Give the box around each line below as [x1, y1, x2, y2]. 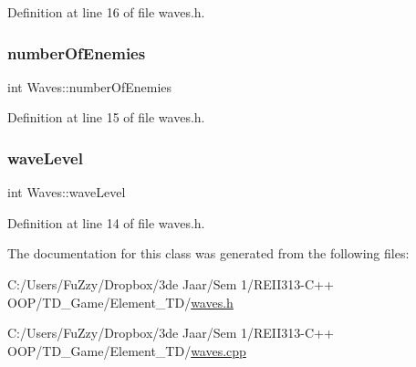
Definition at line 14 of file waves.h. [7, 213, 205, 232]
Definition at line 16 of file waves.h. [7, 3, 205, 21]
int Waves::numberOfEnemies [7, 77, 172, 96]
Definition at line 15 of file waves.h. [7, 108, 205, 127]
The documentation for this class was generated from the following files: [7, 244, 410, 263]
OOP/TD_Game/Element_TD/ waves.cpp [7, 341, 246, 360]
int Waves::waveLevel [7, 183, 126, 202]
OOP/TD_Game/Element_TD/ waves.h [7, 292, 234, 311]
